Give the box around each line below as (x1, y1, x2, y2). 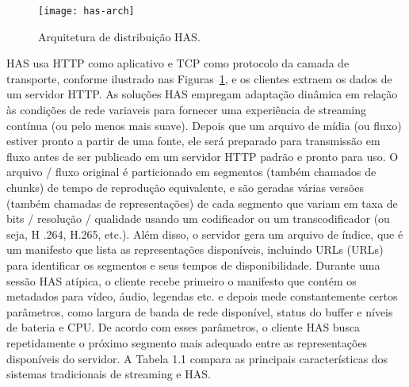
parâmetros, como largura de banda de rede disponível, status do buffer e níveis (6, 303, 393, 320)
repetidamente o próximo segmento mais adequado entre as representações (6, 334, 368, 351)
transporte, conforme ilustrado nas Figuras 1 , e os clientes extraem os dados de (6, 70, 392, 86)
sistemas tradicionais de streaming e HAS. (6, 366, 211, 382)
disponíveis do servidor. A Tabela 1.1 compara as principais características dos (6, 350, 388, 366)
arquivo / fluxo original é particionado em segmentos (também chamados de (6, 163, 377, 180)
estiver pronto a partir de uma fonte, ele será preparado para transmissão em (6, 132, 380, 149)
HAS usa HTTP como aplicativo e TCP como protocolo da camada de (6, 55, 350, 71)
